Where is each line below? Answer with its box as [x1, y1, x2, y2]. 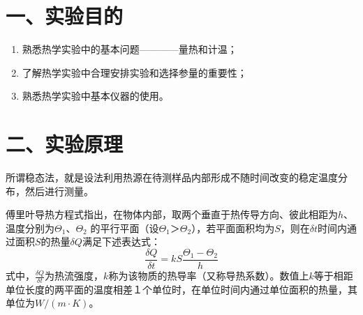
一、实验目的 [6, 1, 124, 30]
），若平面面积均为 [191, 220, 275, 235]
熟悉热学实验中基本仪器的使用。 [22, 89, 169, 103]
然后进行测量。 [24, 183, 94, 198]
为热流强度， [45, 268, 104, 283]
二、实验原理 [6, 130, 124, 158]
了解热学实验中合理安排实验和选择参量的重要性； [22, 65, 247, 79]
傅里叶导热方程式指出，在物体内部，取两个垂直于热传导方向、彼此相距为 [6, 207, 338, 222]
